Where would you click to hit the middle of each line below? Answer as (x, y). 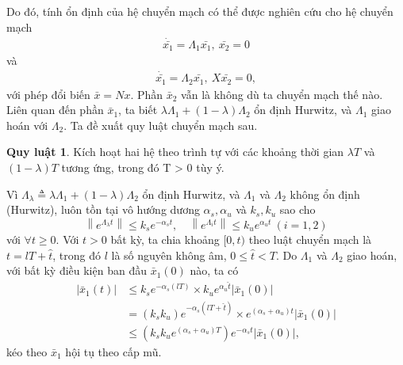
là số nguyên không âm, (169, 255)
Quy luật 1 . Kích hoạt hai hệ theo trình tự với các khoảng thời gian (175, 152)
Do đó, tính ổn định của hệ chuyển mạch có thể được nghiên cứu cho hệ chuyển (200, 11)
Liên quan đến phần (55, 110)
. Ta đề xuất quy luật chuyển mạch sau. (161, 125)
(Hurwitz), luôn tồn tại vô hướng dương (103, 209)
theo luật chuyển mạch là (310, 239)
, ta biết (138, 110)
